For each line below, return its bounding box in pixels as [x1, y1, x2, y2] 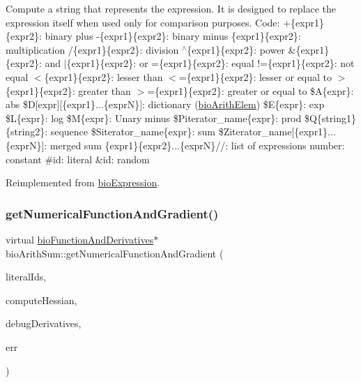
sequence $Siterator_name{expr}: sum [50, 124, 215, 139]
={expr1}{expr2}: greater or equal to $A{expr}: [147, 83, 354, 98]
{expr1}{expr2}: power [187, 42, 285, 57]
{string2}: [6, 124, 48, 139]
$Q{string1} [304, 110, 356, 125]
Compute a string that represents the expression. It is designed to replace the [6, 1, 336, 15]
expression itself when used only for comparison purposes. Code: [6, 15, 280, 29]
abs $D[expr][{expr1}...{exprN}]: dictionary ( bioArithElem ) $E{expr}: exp [6, 97, 325, 112]
